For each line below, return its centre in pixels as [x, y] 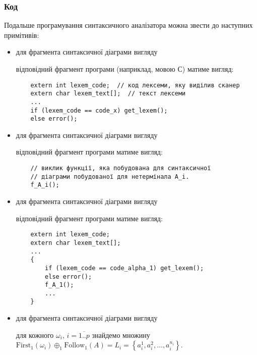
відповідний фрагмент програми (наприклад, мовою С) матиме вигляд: [125, 69]
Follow [75, 346]
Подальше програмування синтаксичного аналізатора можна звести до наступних [128, 25]
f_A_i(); [45, 185]
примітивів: [22, 35]
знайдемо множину [121, 335]
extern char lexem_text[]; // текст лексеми [108, 94]
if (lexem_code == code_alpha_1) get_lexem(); [124, 268]
